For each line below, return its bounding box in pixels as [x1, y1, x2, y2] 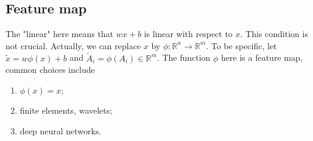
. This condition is [240, 27, 308, 40]
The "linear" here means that [5, 27, 114, 40]
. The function [156, 51, 211, 64]
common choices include [5, 63, 95, 76]
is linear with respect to [144, 27, 233, 40]
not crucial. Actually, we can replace [5, 39, 141, 52]
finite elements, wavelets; [19, 104, 113, 117]
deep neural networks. [19, 124, 102, 137]
